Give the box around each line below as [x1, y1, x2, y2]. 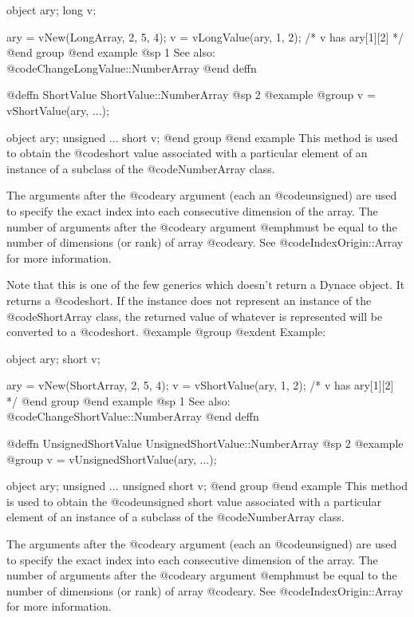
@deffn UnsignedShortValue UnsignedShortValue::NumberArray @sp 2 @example [6, 435, 404, 452]
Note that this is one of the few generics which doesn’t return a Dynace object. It [6, 276, 405, 293]
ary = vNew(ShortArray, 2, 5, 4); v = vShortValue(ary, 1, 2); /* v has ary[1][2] [6, 377, 394, 394]
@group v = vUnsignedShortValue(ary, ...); [6, 450, 217, 467]
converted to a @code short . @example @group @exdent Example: [6, 323, 326, 340]
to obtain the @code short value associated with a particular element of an [6, 144, 368, 161]
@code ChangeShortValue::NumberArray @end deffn [6, 408, 259, 425]
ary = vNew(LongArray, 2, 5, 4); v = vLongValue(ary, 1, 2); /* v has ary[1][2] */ [6, 28, 404, 45]
